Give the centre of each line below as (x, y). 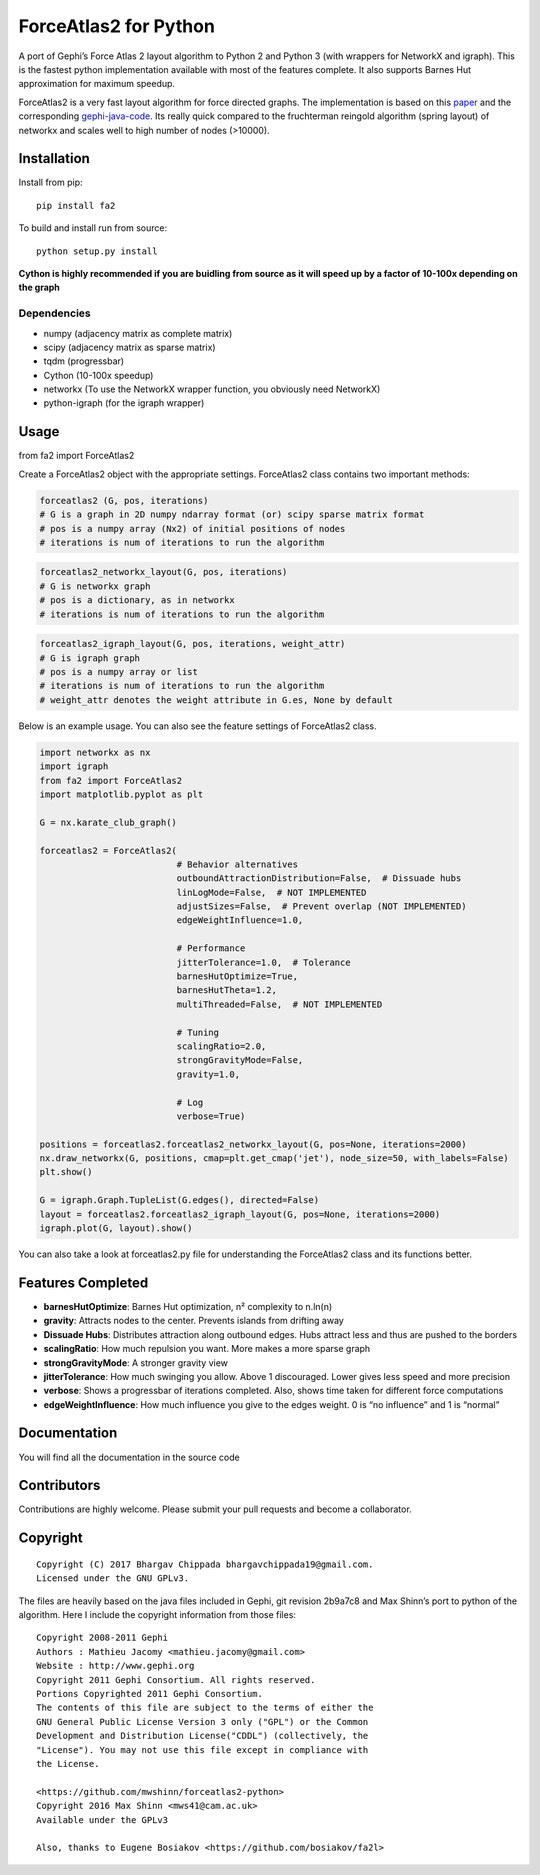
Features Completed (83, 1282)
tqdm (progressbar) (84, 361)
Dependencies (55, 313)
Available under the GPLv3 (102, 1819)
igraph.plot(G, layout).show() (116, 1228)
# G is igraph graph (89, 658)
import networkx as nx (95, 752)
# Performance (211, 948)
